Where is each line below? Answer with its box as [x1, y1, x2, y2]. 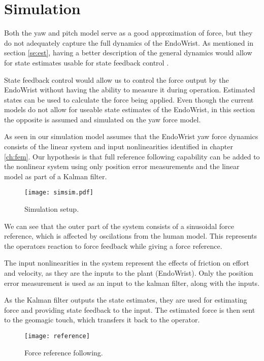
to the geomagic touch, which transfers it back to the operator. [4, 314, 200, 325]
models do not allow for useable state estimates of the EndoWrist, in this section [4, 104, 255, 115]
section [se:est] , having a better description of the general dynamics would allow [4, 47, 252, 58]
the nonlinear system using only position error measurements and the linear [4, 161, 240, 172]
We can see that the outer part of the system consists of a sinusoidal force [4, 220, 234, 231]
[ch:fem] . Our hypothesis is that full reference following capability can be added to [4, 151, 260, 161]
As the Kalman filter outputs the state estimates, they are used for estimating [4, 294, 247, 305]
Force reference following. [24, 347, 103, 357]
